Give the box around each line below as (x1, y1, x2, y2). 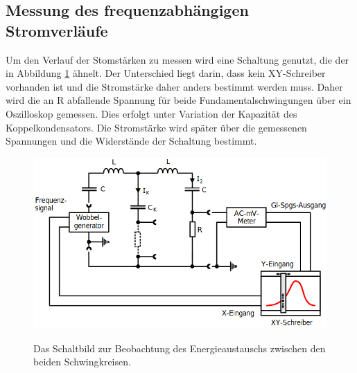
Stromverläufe (6, 19, 108, 41)
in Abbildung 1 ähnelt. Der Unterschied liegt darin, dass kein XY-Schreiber (6, 66, 326, 80)
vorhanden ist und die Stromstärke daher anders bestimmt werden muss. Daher (6, 79, 343, 93)
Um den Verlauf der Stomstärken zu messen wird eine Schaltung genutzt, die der (6, 52, 349, 66)
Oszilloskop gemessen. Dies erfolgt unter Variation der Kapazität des (6, 106, 297, 120)
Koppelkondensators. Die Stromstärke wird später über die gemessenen (6, 120, 307, 134)
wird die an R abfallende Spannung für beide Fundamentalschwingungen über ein (6, 93, 351, 107)
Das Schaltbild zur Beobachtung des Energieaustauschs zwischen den (33, 340, 326, 355)
